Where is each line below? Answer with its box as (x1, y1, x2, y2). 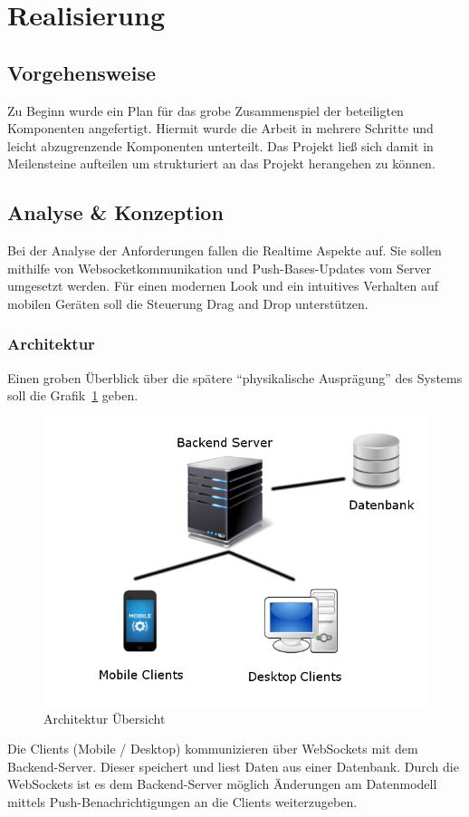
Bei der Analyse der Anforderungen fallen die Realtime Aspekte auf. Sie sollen (7, 241, 442, 260)
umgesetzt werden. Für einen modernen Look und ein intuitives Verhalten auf (7, 276, 439, 295)
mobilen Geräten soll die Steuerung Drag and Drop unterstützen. (7, 293, 368, 312)
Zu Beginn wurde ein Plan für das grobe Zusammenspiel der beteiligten (7, 101, 404, 120)
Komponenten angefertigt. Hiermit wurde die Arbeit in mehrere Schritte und (7, 119, 434, 138)
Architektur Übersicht (43, 708, 166, 727)
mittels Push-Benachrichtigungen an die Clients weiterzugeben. (7, 792, 358, 811)
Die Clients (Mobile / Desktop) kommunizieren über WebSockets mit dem (7, 739, 418, 758)
